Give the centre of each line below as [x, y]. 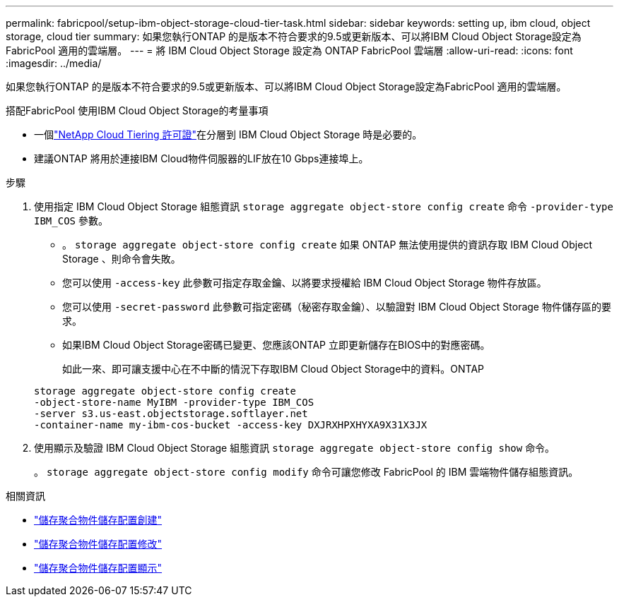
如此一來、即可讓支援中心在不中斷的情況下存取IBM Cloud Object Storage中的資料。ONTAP [273, 369]
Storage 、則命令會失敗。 [122, 259]
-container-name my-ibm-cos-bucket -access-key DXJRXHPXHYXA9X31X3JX [231, 425]
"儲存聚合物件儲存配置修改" [98, 544]
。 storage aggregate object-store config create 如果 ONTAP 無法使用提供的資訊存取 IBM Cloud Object [327, 245]
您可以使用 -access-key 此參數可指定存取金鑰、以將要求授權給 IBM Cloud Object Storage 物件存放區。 [305, 283]
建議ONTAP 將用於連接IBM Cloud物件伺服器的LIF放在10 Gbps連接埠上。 [201, 158]
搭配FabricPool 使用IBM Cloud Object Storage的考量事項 [137, 110]
